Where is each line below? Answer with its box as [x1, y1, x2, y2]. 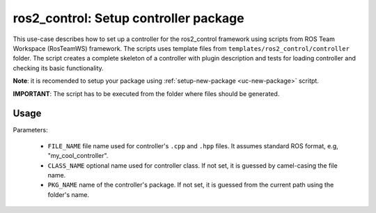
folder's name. [47, 190, 90, 198]
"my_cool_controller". [47, 152, 109, 160]
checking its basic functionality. [13, 63, 104, 72]
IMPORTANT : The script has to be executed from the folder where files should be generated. [13, 89, 280, 97]
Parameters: [13, 126, 48, 134]
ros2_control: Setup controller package [13, 10, 244, 26]
